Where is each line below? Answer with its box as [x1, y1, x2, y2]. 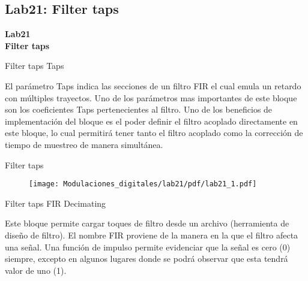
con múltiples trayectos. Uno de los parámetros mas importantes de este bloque [5, 91, 297, 104]
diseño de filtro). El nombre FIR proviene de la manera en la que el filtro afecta [5, 228, 298, 241]
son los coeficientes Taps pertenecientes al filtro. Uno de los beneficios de [5, 103, 273, 116]
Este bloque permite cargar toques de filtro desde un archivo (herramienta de [5, 217, 289, 229]
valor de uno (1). [5, 264, 67, 276]
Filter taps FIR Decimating [5, 197, 106, 209]
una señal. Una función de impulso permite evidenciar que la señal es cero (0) [5, 240, 291, 253]
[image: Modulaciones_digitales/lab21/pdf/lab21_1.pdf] [29, 180, 257, 189]
